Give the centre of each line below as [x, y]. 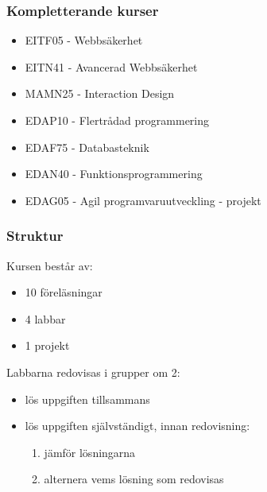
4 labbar [45, 318]
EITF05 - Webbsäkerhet [84, 40]
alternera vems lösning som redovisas [134, 479]
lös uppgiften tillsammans [87, 399]
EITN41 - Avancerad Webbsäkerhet [111, 66]
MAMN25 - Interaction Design [100, 93]
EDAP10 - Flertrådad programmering [117, 120]
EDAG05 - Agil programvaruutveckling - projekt [143, 200]
